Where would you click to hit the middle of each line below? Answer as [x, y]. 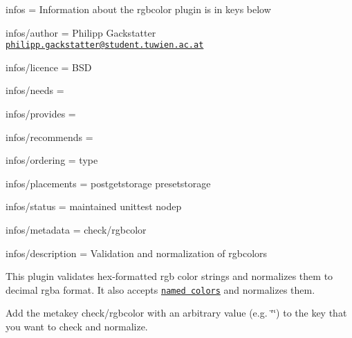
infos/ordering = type [52, 160]
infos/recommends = [49, 137]
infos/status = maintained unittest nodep [94, 206]
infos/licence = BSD [49, 67]
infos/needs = [35, 90]
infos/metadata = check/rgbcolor [76, 229]
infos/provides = [41, 114]
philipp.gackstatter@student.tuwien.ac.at [105, 45]
